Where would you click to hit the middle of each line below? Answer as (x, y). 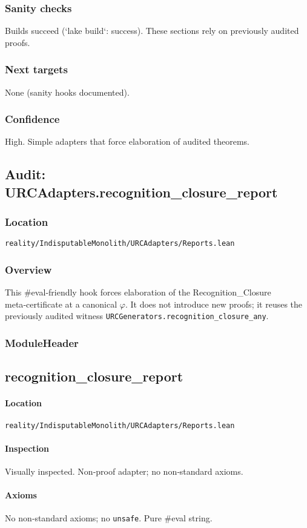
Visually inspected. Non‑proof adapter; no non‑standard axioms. (124, 471)
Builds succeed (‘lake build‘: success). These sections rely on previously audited (152, 31)
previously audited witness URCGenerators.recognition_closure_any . (137, 316)
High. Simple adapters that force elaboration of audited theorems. (127, 141)
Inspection (27, 448)
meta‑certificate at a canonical (61, 304)
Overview (28, 269)
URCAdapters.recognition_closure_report (141, 192)
